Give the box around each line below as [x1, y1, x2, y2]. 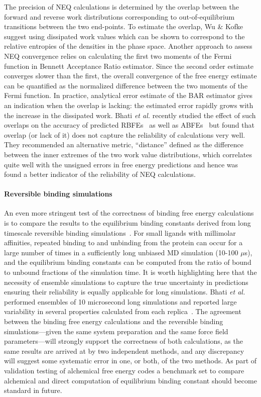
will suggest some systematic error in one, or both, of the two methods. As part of [4, 355, 257, 366]
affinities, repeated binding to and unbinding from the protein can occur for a [4, 237, 243, 248]
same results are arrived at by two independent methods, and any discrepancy [4, 345, 244, 356]
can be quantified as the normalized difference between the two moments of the [4, 80, 248, 90]
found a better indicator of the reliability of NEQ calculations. [4, 169, 196, 179]
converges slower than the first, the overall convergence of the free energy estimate [4, 70, 257, 81]
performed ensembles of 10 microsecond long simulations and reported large [4, 296, 237, 307]
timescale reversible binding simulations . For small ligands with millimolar [4, 227, 236, 238]
